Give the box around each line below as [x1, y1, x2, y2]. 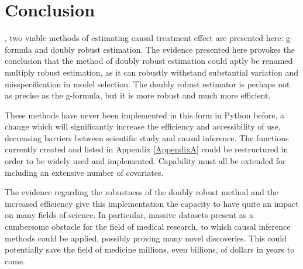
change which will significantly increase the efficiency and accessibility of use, [5, 120, 281, 132]
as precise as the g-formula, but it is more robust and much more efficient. [5, 89, 271, 101]
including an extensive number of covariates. [5, 166, 164, 178]
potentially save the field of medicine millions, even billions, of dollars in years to [5, 243, 295, 256]
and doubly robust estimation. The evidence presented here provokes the [35, 43, 295, 55]
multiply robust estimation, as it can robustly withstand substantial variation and [5, 66, 298, 78]
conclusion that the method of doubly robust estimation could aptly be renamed [5, 55, 293, 67]
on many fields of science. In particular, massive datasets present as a [5, 209, 253, 221]
